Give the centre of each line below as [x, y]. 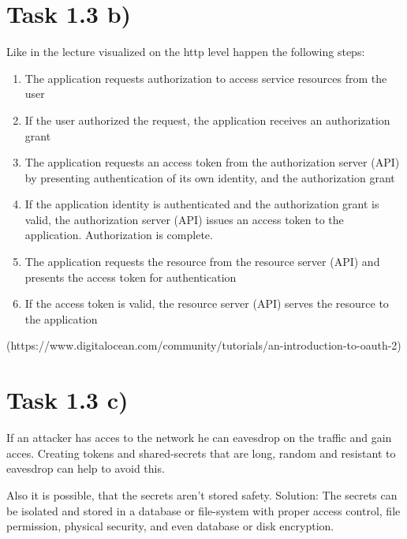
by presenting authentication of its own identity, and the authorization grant [210, 177]
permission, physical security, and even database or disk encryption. [170, 526]
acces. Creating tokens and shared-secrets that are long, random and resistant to [201, 453]
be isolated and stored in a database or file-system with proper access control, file [203, 510]
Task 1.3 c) [67, 400]
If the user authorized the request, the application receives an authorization [207, 120]
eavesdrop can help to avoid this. [86, 468]
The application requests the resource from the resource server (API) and [202, 262]
